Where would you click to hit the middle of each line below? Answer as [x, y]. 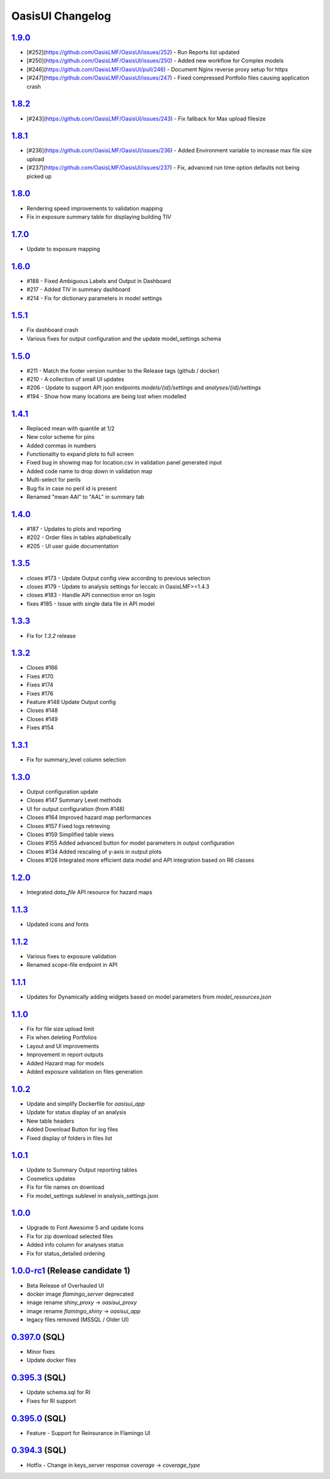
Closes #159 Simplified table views [70, 834]
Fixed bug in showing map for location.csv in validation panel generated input [124, 463]
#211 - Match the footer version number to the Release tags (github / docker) [123, 370]
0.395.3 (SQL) [39, 1378]
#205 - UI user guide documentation [73, 546]
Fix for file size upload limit [61, 1029]
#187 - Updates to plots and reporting [74, 529]
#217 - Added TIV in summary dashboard [79, 290]
